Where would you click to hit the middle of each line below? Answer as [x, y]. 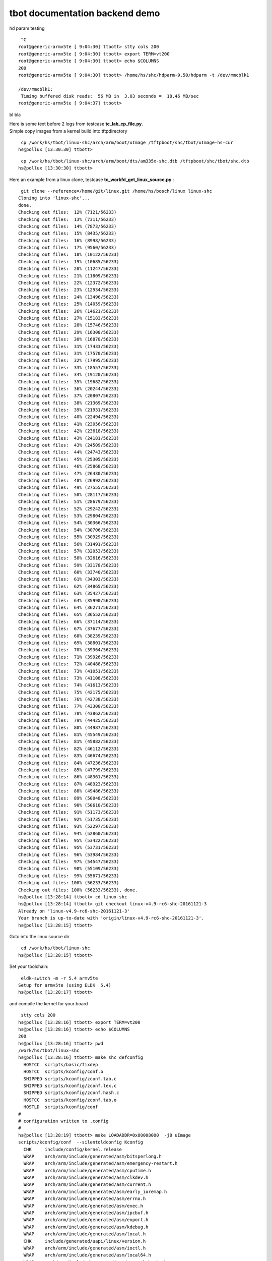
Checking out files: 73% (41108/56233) [69, 678]
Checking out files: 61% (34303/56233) [69, 579]
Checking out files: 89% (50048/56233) [69, 798]
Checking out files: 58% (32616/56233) [69, 558]
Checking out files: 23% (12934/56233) [69, 290]
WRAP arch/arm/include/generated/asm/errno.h [85, 1199]
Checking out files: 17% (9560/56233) [67, 248]
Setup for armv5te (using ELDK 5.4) [65, 985]
